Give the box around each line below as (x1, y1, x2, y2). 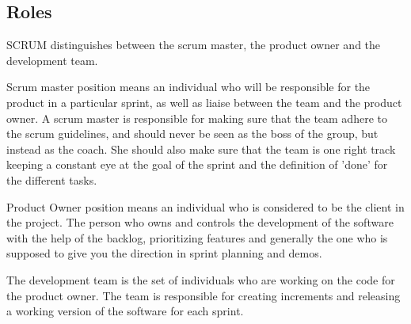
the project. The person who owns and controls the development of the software (6, 214, 394, 231)
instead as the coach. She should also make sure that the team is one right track (6, 140, 396, 157)
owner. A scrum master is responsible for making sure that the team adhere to (6, 109, 387, 126)
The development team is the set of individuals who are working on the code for (6, 271, 395, 288)
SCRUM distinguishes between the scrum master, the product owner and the (6, 36, 381, 53)
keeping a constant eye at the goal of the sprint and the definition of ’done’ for (6, 156, 388, 173)
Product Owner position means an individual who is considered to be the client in (6, 198, 405, 215)
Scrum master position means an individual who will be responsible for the (6, 78, 371, 95)
